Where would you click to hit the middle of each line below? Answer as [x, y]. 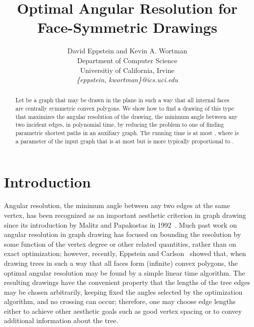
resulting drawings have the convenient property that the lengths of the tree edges [127, 282]
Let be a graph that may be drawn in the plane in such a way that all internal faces [122, 100]
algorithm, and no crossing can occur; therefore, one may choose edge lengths [120, 301]
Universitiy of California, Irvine [127, 70]
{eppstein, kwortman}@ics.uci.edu [127, 80]
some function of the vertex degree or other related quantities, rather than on [120, 244]
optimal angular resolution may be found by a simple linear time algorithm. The [125, 272]
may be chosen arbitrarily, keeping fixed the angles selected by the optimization [123, 292]
